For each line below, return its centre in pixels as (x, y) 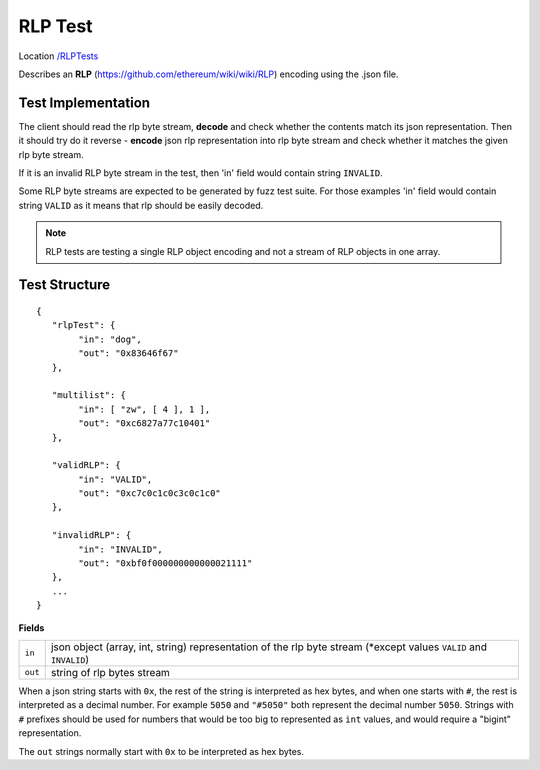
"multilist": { (89, 395)
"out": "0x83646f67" (128, 353)
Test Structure (64, 285)
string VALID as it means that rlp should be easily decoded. (141, 205)
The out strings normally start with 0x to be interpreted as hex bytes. (161, 751)
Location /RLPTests (58, 56)
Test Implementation (84, 102)
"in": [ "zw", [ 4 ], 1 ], (144, 409)
